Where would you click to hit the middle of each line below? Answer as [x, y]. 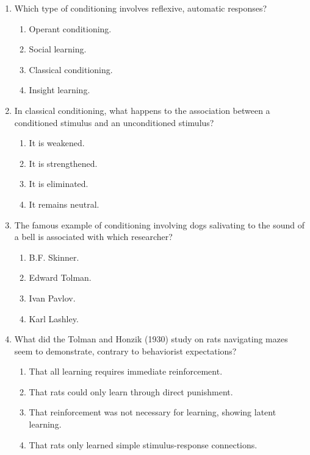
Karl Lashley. [54, 318]
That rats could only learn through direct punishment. [131, 391]
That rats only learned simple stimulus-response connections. [143, 444]
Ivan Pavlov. [52, 298]
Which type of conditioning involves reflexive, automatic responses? [141, 8]
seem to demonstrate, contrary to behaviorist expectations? [125, 351]
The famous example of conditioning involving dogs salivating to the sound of [159, 224]
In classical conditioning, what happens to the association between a [142, 110]
